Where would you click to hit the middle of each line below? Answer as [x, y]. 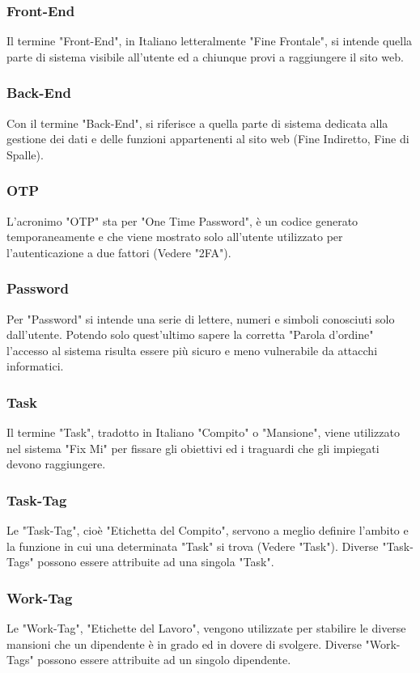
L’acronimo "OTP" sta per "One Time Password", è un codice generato [182, 220]
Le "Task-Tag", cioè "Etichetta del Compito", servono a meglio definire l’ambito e [208, 530]
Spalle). [25, 154]
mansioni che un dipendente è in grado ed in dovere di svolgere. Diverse [184, 643]
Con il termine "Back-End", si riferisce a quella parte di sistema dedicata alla [197, 123]
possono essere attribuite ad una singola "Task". [156, 562]
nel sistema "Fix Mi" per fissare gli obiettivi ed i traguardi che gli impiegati [193, 448]
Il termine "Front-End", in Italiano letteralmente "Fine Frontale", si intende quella [210, 41]
